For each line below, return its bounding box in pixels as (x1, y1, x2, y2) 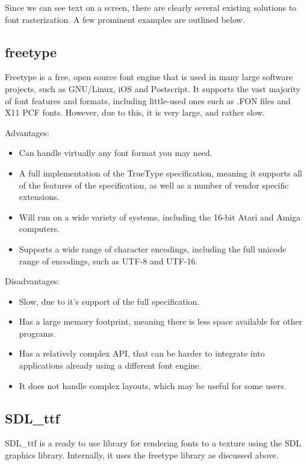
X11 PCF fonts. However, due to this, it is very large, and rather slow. (5, 106, 265, 119)
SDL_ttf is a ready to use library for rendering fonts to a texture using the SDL (5, 437, 302, 449)
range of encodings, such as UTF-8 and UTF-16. (19, 254, 198, 267)
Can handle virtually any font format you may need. (19, 146, 212, 159)
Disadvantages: (5, 275, 60, 287)
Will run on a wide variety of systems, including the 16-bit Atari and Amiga (19, 210, 301, 223)
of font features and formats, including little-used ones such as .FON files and (5, 94, 291, 107)
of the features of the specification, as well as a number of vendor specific (19, 178, 289, 191)
